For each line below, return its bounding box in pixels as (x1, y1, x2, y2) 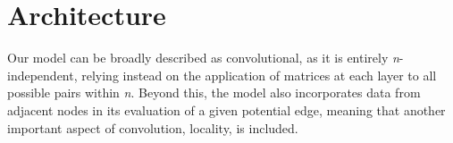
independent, (7, 65, 78, 84)
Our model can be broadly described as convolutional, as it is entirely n (7, 48, 399, 67)
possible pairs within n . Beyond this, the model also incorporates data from (7, 83, 421, 102)
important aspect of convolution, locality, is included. (7, 118, 298, 137)
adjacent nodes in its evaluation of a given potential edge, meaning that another (7, 100, 446, 119)
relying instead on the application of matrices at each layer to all (81, 65, 437, 84)
